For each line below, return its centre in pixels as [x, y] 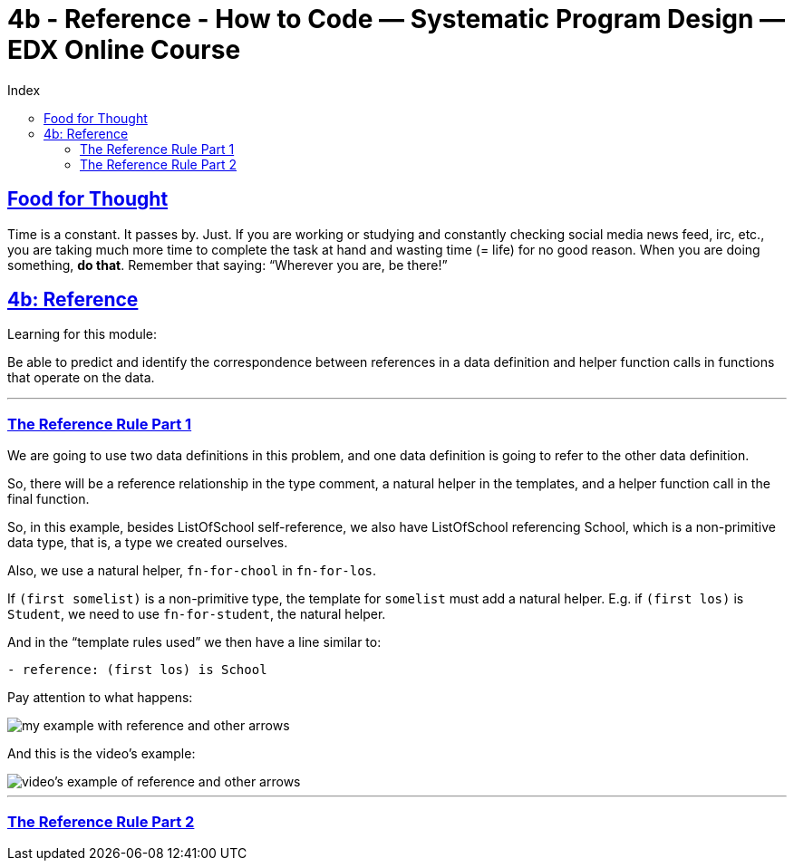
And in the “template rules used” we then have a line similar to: [194, 642]
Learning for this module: [82, 334]
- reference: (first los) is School [137, 670]
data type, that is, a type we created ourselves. [148, 543]
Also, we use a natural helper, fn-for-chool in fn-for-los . [192, 571]
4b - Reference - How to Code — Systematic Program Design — [397, 19]
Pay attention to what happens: [100, 698]
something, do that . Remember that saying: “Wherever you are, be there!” [228, 265]
